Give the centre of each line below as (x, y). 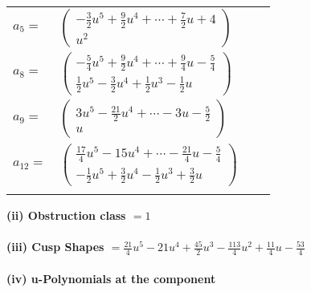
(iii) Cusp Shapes (55, 247)
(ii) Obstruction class (66, 215)
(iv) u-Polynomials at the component (111, 278)
